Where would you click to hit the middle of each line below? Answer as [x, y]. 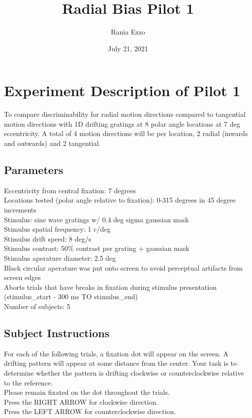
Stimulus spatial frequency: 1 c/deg [57, 229]
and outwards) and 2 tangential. [52, 143]
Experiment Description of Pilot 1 [122, 90]
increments [20, 210]
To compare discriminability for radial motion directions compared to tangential [125, 114]
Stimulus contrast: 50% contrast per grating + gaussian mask [97, 248]
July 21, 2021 [128, 48]
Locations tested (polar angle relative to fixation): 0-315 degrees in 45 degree [120, 200]
